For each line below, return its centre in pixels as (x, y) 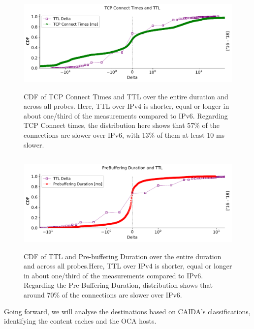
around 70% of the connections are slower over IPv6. (103, 295)
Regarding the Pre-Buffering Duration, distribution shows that (118, 285)
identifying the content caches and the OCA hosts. (80, 321)
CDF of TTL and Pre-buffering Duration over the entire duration (123, 256)
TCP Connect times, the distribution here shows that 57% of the (122, 125)
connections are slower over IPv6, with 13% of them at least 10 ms (124, 135)
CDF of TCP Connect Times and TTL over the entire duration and (126, 96)
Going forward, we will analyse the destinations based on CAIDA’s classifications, (127, 311)
